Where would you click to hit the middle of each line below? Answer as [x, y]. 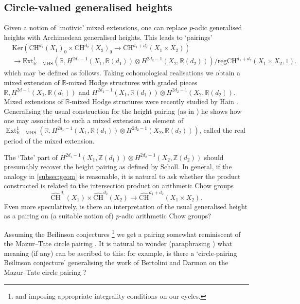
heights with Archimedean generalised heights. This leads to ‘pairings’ [108, 37]
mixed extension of [32, 82]
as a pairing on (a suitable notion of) [59, 216]
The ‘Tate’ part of [31, 157]
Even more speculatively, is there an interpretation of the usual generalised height [126, 206]
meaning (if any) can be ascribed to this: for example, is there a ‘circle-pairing [121, 253]
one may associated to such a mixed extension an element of [94, 120]
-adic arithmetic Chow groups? [165, 216]
